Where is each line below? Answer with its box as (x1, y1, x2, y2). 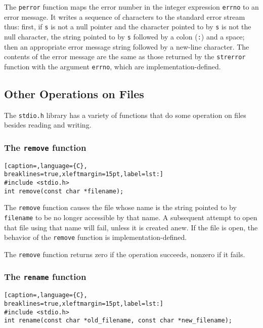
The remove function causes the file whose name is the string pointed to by (4, 202, 237, 213)
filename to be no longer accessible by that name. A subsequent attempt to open (4, 212, 257, 222)
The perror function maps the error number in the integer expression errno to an (4, 2, 259, 12)
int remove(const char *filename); (4, 187, 124, 195)
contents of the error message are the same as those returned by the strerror (4, 51, 246, 62)
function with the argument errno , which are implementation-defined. (4, 61, 221, 71)
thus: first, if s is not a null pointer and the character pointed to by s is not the (4, 21, 251, 32)
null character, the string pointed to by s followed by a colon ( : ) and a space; (4, 31, 245, 42)
